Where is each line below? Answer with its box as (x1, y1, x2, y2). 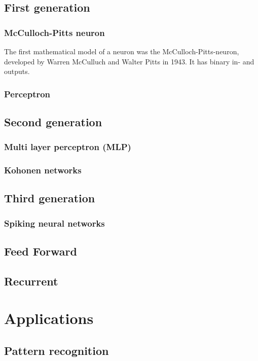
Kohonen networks (4, 164, 82, 176)
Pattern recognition (4, 343, 109, 358)
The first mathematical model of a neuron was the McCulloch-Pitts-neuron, (4, 46, 239, 56)
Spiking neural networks (4, 216, 105, 229)
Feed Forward (4, 243, 77, 259)
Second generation (4, 114, 102, 130)
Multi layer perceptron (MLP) (4, 140, 131, 153)
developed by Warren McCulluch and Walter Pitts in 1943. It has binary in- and (4, 56, 254, 66)
